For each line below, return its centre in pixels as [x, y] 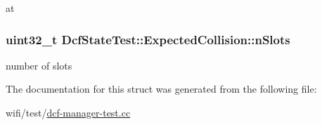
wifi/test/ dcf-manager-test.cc [68, 112]
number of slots [39, 65]
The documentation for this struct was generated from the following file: [161, 89]
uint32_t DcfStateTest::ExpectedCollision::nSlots [148, 39]
